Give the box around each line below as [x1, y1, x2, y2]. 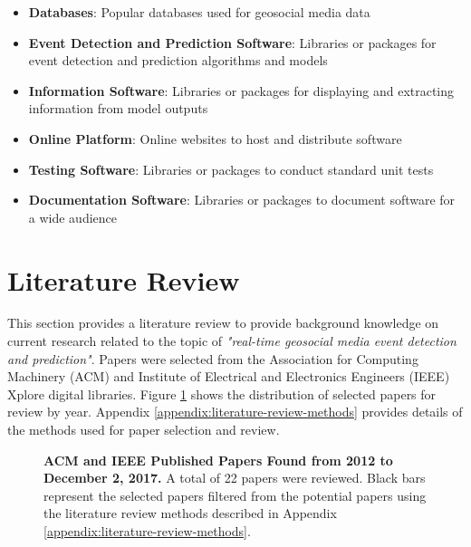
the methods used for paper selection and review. [7, 420, 280, 439]
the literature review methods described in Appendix [43, 504, 337, 523]
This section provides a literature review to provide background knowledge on [7, 313, 439, 332]
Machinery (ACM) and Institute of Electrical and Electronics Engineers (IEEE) [7, 367, 450, 386]
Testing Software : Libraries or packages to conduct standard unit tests [28, 159, 434, 178]
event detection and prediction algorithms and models [28, 51, 328, 70]
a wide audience [28, 207, 118, 226]
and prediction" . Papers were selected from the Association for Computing [7, 349, 418, 368]
